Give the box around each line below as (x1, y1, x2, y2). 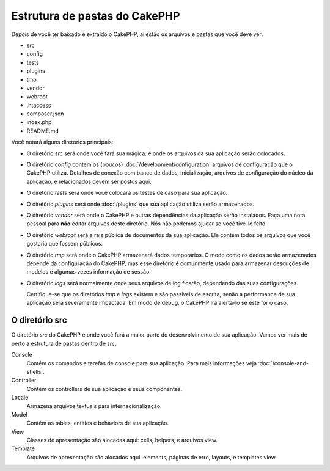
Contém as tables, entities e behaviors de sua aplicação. (26, 419, 169, 427)
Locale (11, 394, 29, 401)
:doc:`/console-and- (257, 359, 309, 367)
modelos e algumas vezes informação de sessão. (26, 268, 151, 276)
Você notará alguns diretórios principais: (11, 138, 114, 146)
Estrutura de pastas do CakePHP (11, 9, 180, 23)
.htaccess (26, 101, 51, 109)
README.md (26, 127, 59, 134)
